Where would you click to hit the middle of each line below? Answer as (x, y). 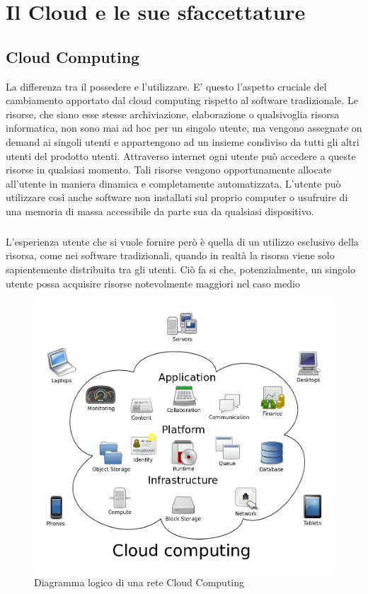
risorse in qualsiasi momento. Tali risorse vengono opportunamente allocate (169, 170)
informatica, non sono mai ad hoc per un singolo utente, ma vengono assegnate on (184, 128)
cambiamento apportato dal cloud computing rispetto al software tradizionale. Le (182, 100)
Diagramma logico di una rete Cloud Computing (139, 582)
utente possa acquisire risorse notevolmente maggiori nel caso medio (153, 283)
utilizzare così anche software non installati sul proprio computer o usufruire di (177, 197)
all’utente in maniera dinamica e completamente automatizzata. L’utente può (173, 183)
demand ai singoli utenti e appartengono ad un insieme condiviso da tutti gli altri (183, 141)
